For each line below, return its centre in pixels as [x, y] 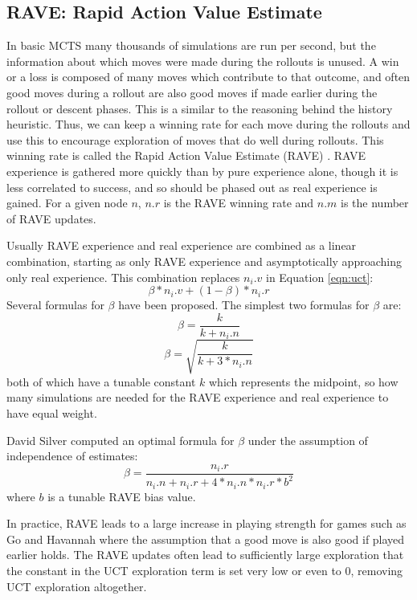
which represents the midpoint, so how [303, 381]
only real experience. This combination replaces [123, 277]
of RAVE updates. [51, 218]
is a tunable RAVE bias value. [122, 496]
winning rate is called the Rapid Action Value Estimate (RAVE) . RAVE [186, 155]
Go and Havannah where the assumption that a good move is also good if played [206, 539]
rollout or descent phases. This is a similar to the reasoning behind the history [200, 108]
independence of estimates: [72, 456]
